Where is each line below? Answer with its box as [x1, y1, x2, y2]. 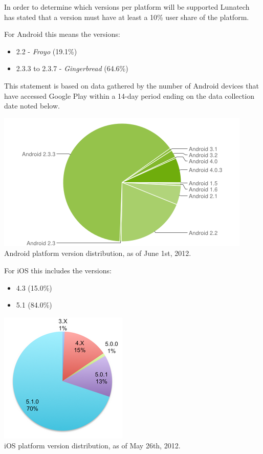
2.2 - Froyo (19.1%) [16, 46, 77, 56]
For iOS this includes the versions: [4, 265, 112, 275]
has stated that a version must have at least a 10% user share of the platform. [4, 11, 249, 22]
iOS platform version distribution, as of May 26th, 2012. [4, 440, 181, 451]
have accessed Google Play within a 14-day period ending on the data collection [4, 90, 254, 101]
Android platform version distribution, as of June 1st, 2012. [4, 248, 191, 258]
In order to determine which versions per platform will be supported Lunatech [4, 2, 250, 12]
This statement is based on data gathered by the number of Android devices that [4, 80, 259, 91]
